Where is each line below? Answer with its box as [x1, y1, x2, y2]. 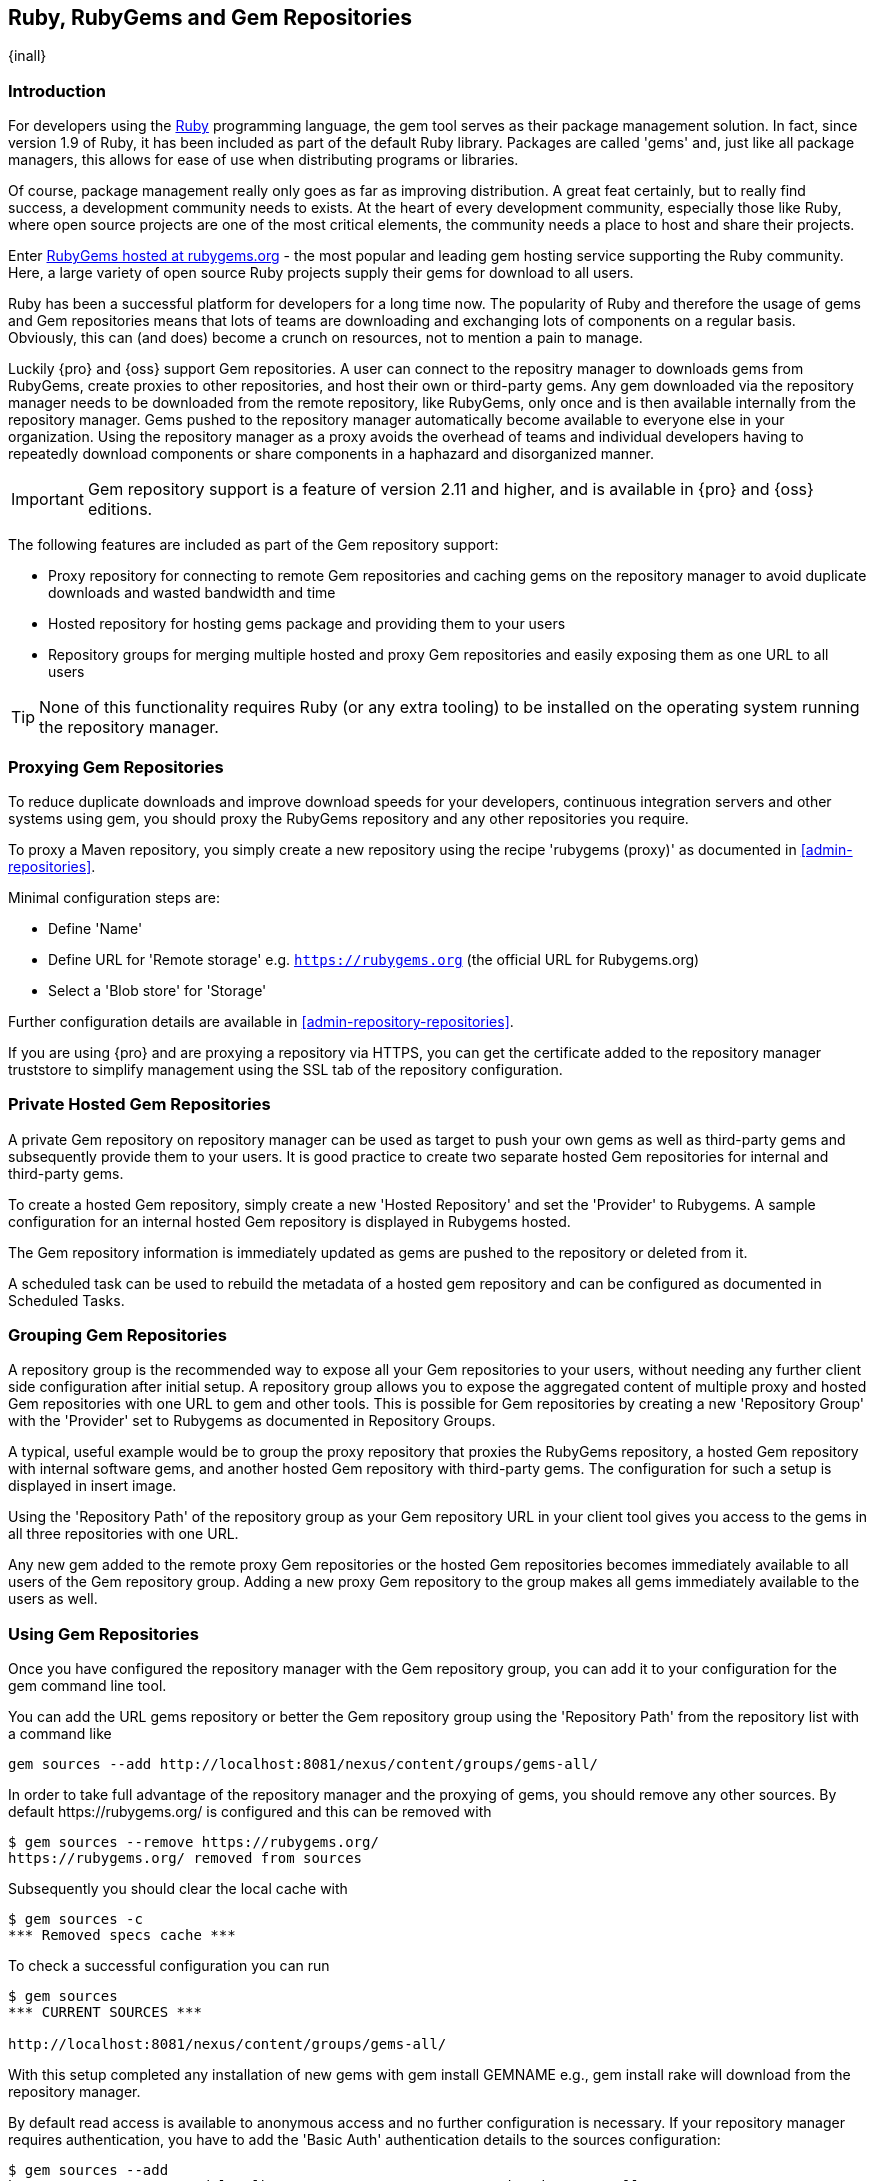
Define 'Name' [48, 919, 143, 937]
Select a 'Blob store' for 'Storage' [48, 981, 267, 999]
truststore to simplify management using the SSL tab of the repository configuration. [8, 1060, 563, 1078]
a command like [8, 1725, 112, 1743]
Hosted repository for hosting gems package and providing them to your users [48, 615, 566, 633]
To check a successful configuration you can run [8, 1957, 330, 1975]
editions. [87, 499, 153, 520]
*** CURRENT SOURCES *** [8, 2004, 202, 2021]
